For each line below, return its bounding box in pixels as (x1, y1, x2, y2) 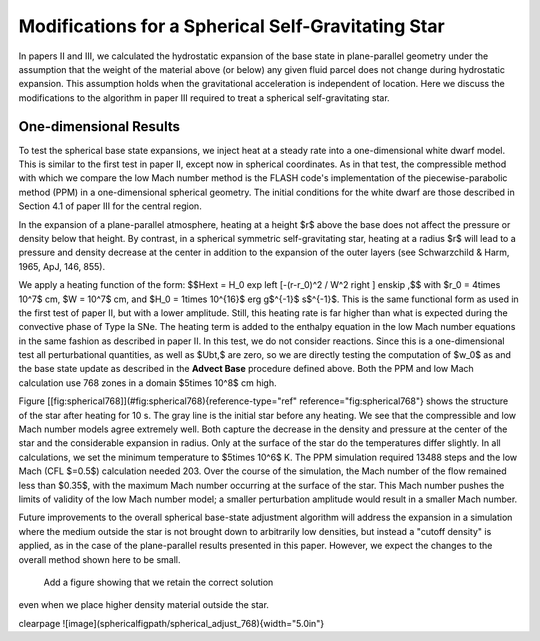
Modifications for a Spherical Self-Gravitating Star (18, 15, 445, 37)
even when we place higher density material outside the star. (18, 599, 270, 611)
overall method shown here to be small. (18, 553, 181, 565)
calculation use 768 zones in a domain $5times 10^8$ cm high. (18, 376, 277, 389)
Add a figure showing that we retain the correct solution (43, 576, 274, 588)
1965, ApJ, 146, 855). (18, 260, 106, 272)
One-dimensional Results (18, 118, 180, 135)
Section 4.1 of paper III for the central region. (18, 200, 202, 212)
